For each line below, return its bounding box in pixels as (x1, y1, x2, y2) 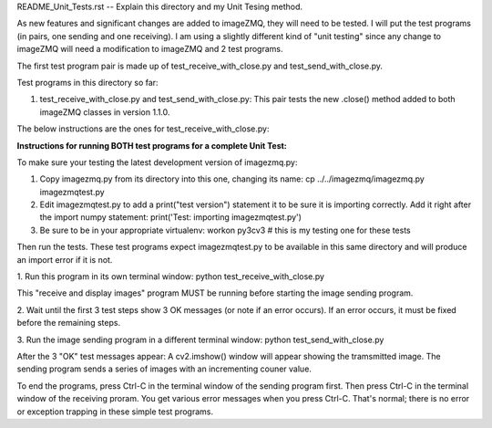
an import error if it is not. (16, 254, 113, 265)
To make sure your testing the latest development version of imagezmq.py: (16, 156, 298, 168)
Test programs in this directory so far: (16, 77, 159, 88)
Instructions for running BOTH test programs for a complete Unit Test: (16, 140, 287, 151)
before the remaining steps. (16, 318, 121, 329)
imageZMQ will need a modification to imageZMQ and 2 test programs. (16, 44, 283, 55)
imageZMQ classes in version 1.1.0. (39, 106, 170, 118)
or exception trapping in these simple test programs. (16, 406, 214, 417)
